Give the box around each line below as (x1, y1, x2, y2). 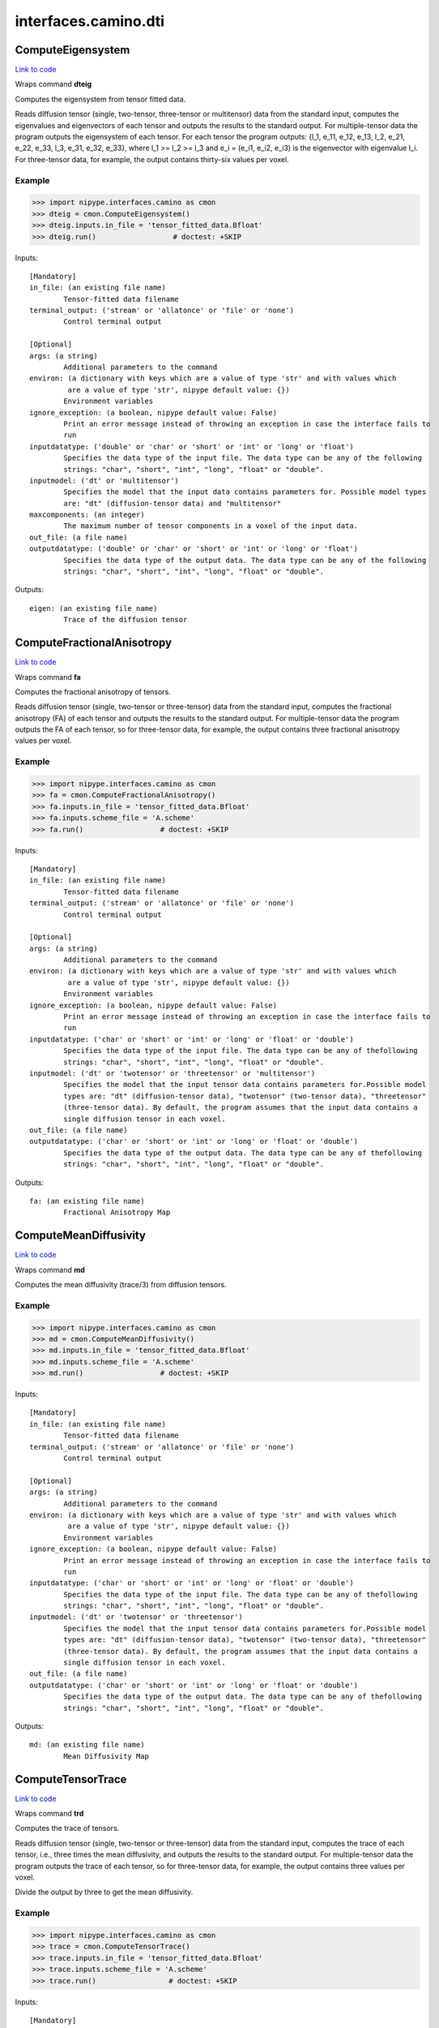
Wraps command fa (15, 672, 81, 681)
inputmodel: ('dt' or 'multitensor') (29, 475, 180, 485)
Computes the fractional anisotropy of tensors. (15, 686, 172, 697)
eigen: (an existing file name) (29, 604, 158, 612)
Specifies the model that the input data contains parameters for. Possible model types (63, 488, 427, 496)
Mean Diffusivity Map (63, 1751, 150, 1760)
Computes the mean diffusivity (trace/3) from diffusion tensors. (15, 1279, 227, 1289)
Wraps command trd (15, 1809, 84, 1819)
